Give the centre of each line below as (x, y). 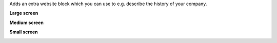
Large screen (24, 13)
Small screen (24, 32)
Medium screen (26, 23)
